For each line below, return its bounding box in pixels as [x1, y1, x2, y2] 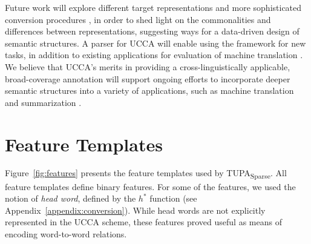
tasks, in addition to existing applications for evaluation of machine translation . [5, 48, 303, 61]
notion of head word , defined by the [5, 192, 136, 205]
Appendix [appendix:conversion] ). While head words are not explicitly [5, 203, 266, 216]
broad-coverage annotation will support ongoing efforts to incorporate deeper [5, 72, 290, 85]
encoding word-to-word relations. [5, 227, 127, 240]
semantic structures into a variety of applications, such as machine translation [5, 84, 294, 97]
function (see [149, 192, 197, 205]
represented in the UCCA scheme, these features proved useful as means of [5, 216, 282, 228]
